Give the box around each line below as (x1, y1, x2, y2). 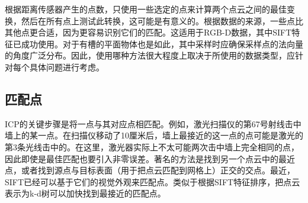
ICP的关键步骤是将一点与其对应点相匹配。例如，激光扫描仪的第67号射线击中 (5, 117, 301, 130)
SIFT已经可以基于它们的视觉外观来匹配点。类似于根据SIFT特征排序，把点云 (5, 175, 300, 188)
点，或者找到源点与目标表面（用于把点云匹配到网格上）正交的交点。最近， (5, 164, 295, 176)
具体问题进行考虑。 (29, 60, 104, 73)
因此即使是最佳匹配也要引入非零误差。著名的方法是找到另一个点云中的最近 (5, 152, 295, 165)
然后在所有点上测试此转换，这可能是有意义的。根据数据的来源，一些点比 (21, 14, 303, 27)
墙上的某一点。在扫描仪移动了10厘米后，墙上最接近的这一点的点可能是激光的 (5, 129, 303, 141)
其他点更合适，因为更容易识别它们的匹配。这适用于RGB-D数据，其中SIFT (5, 26, 292, 38)
